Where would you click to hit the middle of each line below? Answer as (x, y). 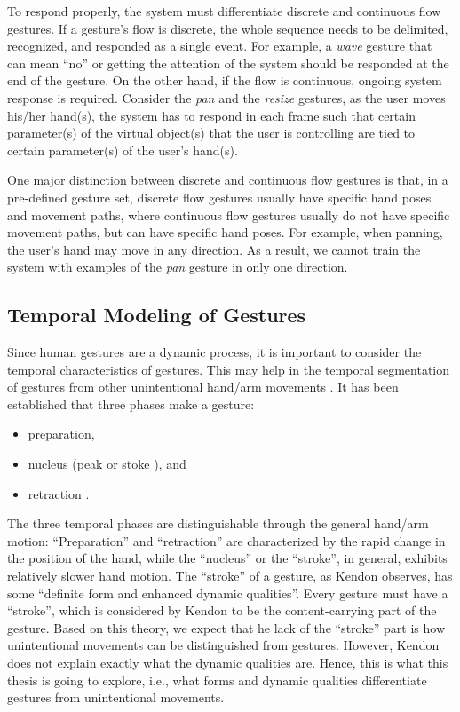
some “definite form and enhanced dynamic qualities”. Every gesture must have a (228, 593)
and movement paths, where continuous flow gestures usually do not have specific (229, 214)
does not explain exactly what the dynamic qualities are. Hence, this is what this (228, 663)
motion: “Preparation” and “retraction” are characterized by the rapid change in (226, 540)
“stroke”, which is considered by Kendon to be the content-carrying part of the (222, 610)
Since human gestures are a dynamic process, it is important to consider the (214, 352)
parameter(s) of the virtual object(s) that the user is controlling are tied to (211, 133)
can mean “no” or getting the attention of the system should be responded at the (228, 63)
